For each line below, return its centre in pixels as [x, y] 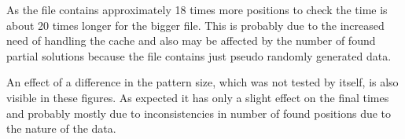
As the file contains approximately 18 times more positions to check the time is [197, 9]
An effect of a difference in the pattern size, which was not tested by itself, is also [202, 82]
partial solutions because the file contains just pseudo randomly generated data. [199, 55]
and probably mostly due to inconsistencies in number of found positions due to [199, 113]
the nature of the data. [61, 128]
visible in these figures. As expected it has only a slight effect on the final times [198, 97]
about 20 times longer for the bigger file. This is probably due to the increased [195, 25]
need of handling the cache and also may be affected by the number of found [191, 40]
